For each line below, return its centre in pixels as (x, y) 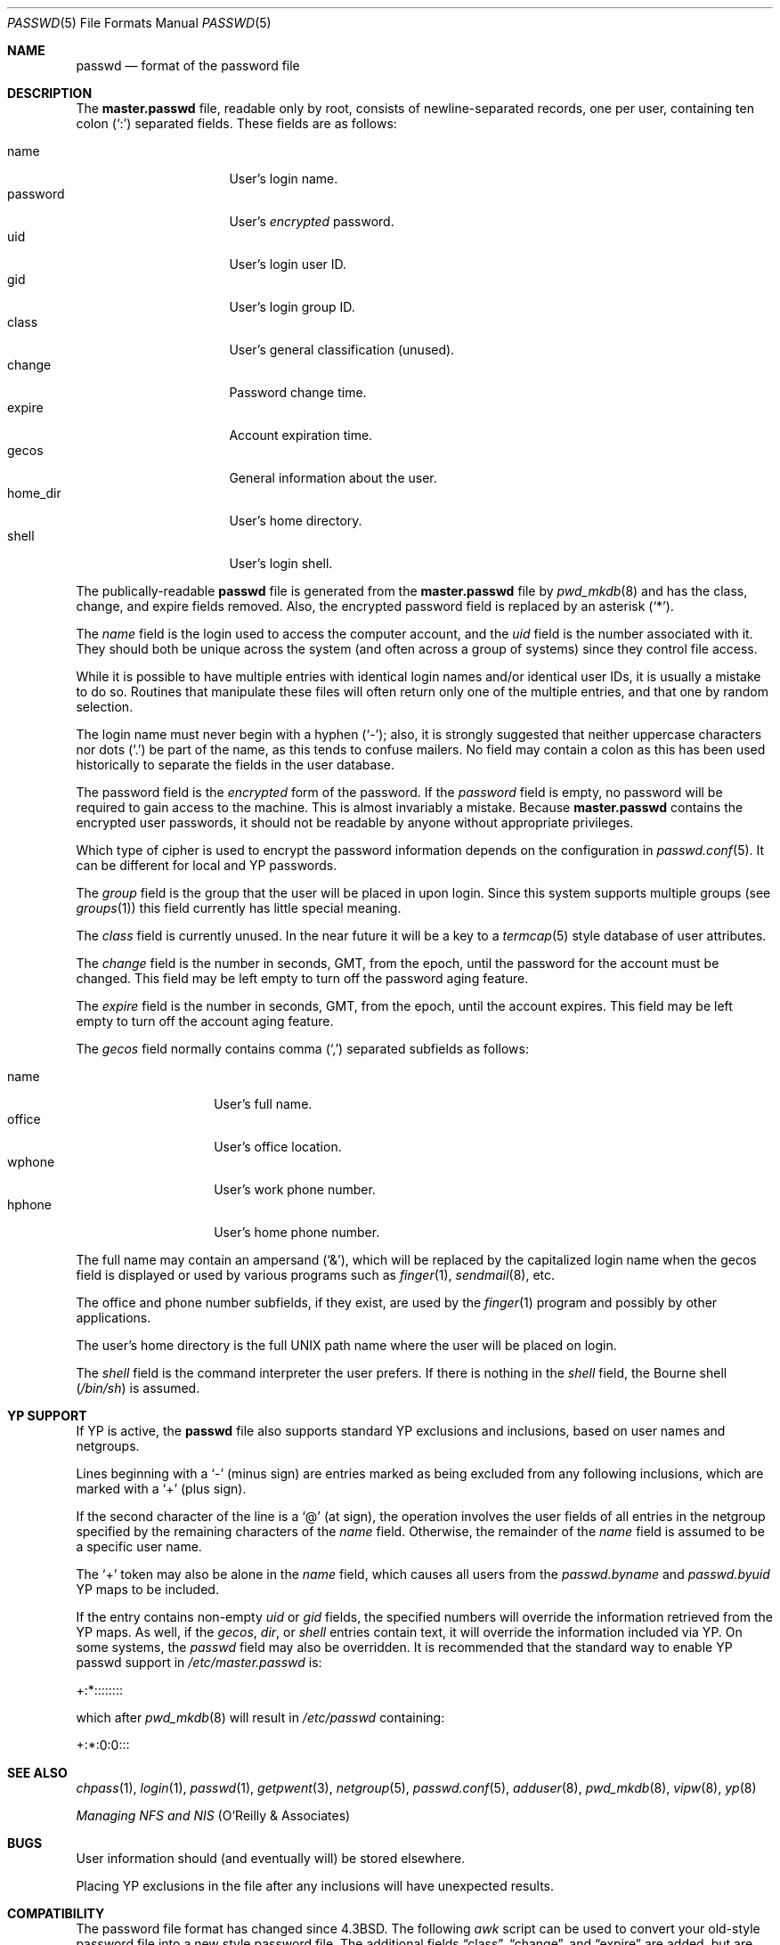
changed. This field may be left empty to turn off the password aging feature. (302, 978)
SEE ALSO (37, 1773)
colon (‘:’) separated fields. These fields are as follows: (236, 123)
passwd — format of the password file (188, 65)
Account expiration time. (301, 435)
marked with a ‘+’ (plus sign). (161, 1489)
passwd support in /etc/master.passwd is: (199, 1662)
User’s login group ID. (292, 307)
